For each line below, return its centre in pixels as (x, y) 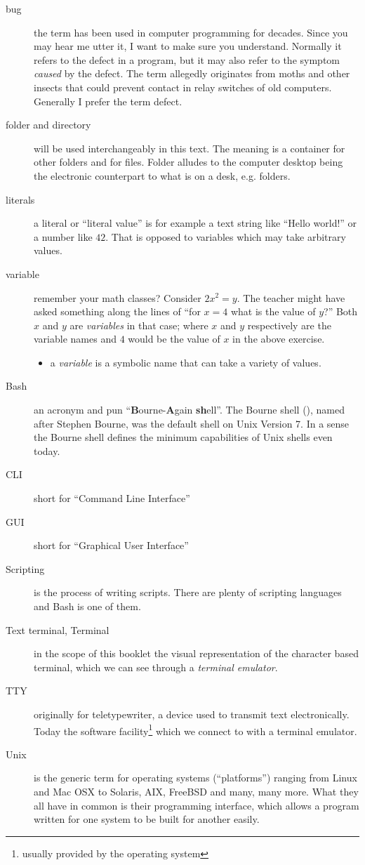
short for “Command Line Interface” (112, 498)
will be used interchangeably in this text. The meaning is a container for (190, 148)
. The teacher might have (291, 297)
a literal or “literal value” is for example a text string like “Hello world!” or (195, 223)
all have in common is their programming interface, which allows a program (197, 805)
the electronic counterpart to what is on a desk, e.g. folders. (162, 175)
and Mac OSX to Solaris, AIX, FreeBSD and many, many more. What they (196, 791)
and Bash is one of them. (87, 606)
